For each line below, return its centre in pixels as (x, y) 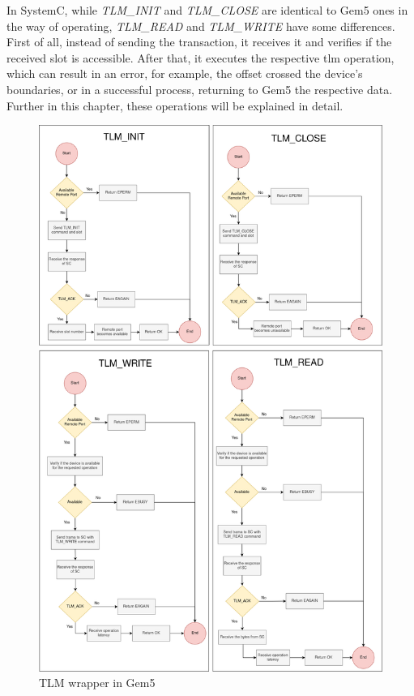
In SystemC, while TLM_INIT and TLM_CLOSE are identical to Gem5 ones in (207, 10)
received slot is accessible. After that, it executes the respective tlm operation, (201, 57)
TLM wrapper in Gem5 (97, 683)
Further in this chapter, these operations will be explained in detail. (175, 105)
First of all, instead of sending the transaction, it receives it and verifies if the (199, 42)
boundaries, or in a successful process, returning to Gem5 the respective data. (200, 89)
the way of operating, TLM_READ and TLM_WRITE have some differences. (201, 26)
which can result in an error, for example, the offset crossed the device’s (185, 73)
